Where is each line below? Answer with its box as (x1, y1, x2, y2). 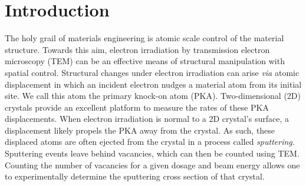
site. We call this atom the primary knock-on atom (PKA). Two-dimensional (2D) (5, 89, 301, 102)
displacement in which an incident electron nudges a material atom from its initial (5, 78, 302, 90)
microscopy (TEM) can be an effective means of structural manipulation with (5, 55, 285, 67)
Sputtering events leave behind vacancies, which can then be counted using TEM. (5, 147, 300, 160)
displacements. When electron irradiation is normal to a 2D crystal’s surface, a (5, 112, 289, 125)
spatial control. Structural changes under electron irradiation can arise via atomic (5, 66, 300, 78)
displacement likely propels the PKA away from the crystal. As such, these (5, 124, 275, 136)
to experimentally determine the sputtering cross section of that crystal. (5, 170, 265, 182)
